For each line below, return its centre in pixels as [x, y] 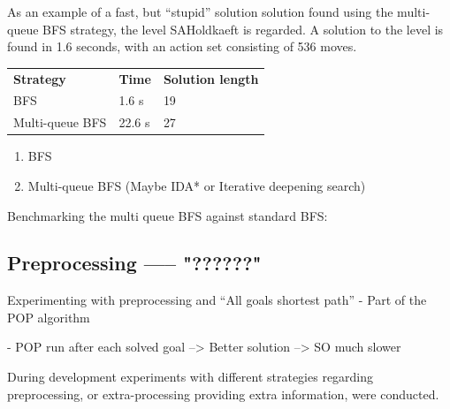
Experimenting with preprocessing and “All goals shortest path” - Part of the [217, 300]
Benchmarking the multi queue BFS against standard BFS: [168, 215]
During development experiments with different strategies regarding [191, 377]
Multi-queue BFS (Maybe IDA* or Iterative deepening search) [197, 185]
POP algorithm [49, 317]
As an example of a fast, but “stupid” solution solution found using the [200, 11]
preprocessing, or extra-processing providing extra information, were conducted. [223, 394]
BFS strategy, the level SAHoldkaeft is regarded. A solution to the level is [243, 29]
